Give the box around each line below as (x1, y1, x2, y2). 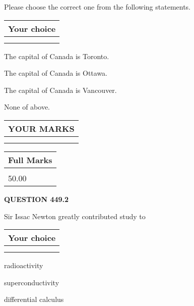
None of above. (4, 101, 50, 112)
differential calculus (4, 294, 64, 304)
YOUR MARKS (8, 122, 75, 134)
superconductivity (4, 277, 59, 287)
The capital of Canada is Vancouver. (4, 84, 117, 95)
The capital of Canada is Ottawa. (4, 68, 108, 78)
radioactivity (4, 260, 43, 271)
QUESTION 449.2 (4, 193, 69, 204)
